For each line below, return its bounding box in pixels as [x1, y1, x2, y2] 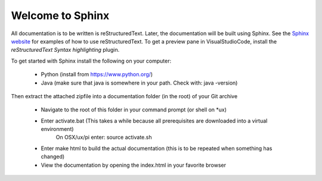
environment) [41, 126, 74, 133]
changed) [41, 153, 65, 160]
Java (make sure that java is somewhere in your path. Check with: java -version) [41, 79, 238, 86]
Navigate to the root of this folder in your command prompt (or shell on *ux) [41, 106, 227, 113]
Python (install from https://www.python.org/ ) [41, 71, 153, 78]
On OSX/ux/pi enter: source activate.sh [55, 134, 152, 141]
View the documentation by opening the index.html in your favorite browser [41, 161, 227, 168]
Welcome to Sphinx [11, 9, 110, 22]
